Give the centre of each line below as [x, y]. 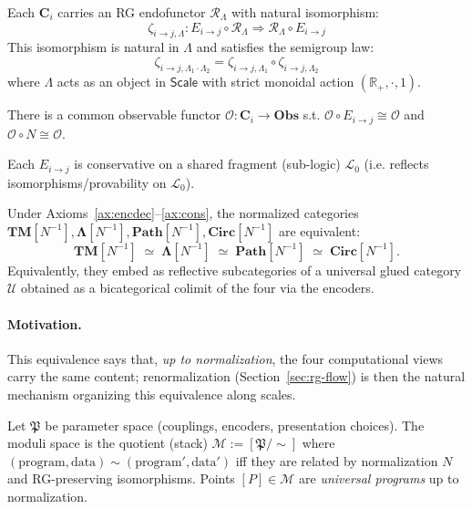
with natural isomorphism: [305, 12]
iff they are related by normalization [337, 460]
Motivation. [45, 323]
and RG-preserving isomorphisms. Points [121, 478]
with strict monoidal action [278, 82]
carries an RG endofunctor [132, 12]
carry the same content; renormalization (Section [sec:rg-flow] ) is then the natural [236, 376]
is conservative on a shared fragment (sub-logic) [207, 164]
